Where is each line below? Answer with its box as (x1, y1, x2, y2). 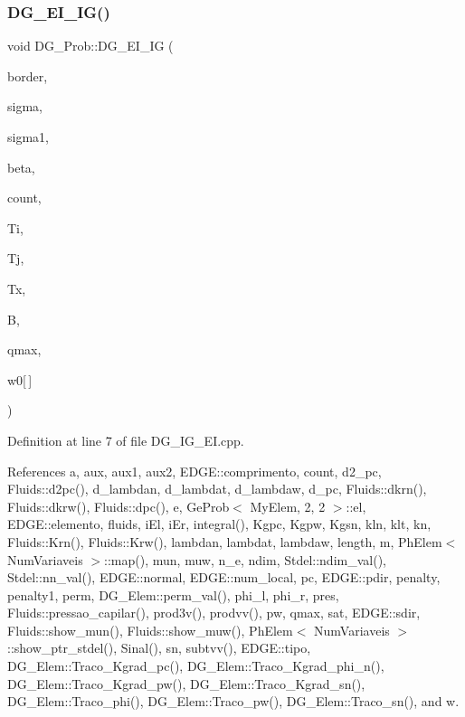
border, (7, 66, 48, 85)
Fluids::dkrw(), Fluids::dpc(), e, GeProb (7, 496, 230, 515)
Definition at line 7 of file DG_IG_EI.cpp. (7, 430, 244, 449)
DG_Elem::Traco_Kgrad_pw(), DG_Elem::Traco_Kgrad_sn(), (7, 674, 365, 693)
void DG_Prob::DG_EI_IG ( (7, 36, 174, 55)
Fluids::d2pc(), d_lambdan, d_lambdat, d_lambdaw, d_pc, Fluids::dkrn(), (7, 479, 427, 498)
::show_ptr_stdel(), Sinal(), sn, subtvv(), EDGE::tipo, (7, 638, 311, 657)
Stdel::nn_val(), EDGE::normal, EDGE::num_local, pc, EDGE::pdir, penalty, (7, 568, 441, 587)
